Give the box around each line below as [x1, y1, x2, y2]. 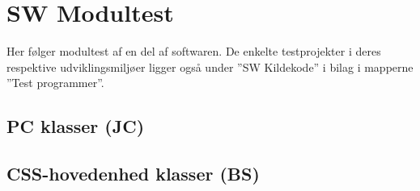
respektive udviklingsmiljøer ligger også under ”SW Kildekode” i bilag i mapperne [6, 58, 414, 75]
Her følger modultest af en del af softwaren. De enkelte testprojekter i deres [6, 43, 381, 60]
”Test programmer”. [6, 74, 104, 91]
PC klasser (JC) [6, 114, 145, 139]
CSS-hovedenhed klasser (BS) [6, 161, 260, 186]
